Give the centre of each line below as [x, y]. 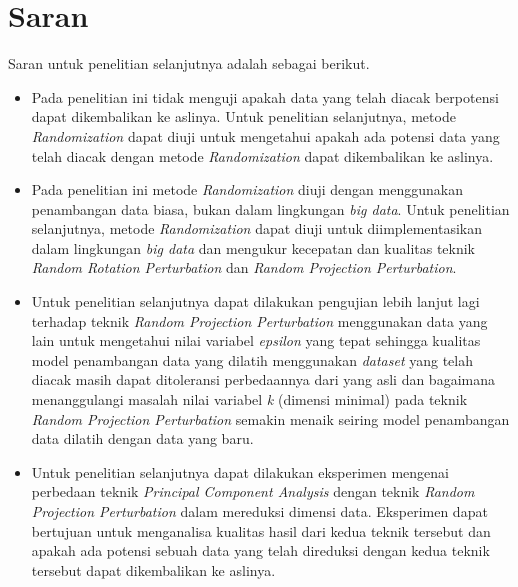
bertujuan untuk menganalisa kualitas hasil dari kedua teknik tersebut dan [261, 530]
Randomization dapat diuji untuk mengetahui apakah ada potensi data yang [265, 135]
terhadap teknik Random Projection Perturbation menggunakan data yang [259, 320]
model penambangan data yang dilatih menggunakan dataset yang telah [252, 359]
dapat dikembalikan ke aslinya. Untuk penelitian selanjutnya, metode [243, 116]
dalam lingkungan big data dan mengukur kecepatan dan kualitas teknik [253, 247]
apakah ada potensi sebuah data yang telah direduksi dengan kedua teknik [260, 550]
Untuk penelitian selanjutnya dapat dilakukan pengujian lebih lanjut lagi [255, 301]
